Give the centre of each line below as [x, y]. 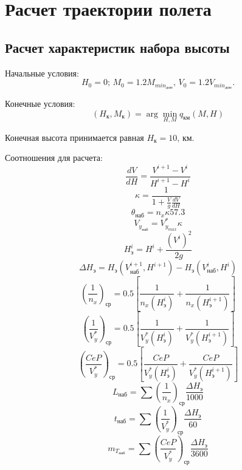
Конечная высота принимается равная [74, 137]
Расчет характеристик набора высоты [117, 47]
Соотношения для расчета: [54, 158]
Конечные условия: [40, 104]
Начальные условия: [42, 73]
